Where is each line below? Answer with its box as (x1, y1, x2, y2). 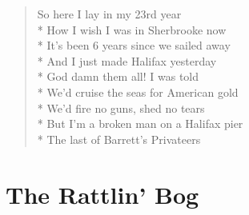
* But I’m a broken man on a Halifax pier (37, 115, 243, 132)
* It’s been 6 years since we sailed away (37, 37, 231, 54)
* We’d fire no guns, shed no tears (37, 99, 205, 116)
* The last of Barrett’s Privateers (37, 130, 201, 147)
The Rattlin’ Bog (6, 177, 199, 210)
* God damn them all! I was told (37, 68, 199, 85)
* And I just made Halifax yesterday (37, 52, 217, 69)
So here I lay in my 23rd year (37, 6, 182, 22)
